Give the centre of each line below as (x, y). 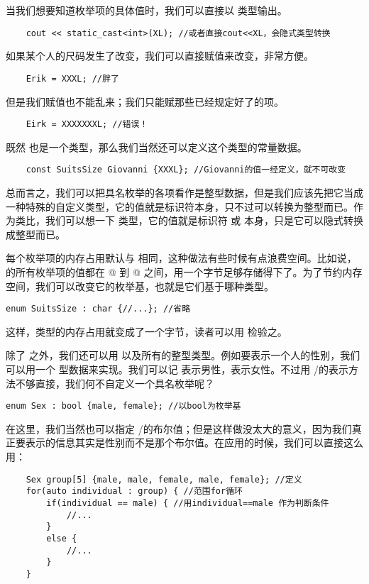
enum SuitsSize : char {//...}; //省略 (98, 309)
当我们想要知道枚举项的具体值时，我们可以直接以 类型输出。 (147, 10)
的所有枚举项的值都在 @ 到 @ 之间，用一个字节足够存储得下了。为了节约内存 (184, 271)
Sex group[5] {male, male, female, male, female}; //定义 (164, 479)
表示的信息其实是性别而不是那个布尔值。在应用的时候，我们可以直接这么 (194, 442)
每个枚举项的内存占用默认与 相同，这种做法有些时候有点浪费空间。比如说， (181, 258)
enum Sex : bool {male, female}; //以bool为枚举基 (123, 406)
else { (62, 538)
